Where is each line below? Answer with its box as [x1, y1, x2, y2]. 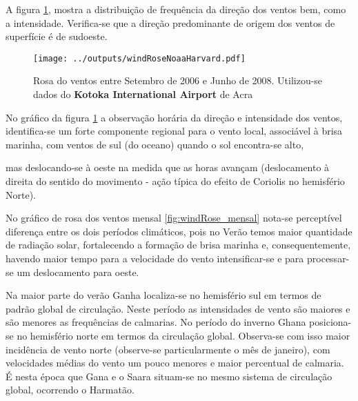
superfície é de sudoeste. [6, 29, 108, 43]
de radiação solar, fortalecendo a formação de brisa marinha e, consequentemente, [6, 237, 351, 252]
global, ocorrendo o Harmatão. [6, 382, 135, 397]
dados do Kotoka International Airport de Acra [33, 87, 253, 101]
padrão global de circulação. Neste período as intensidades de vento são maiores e [6, 301, 350, 315]
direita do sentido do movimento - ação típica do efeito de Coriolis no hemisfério [6, 174, 345, 188]
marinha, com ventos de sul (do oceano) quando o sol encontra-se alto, [6, 137, 304, 151]
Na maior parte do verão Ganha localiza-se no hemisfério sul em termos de [6, 288, 321, 302]
